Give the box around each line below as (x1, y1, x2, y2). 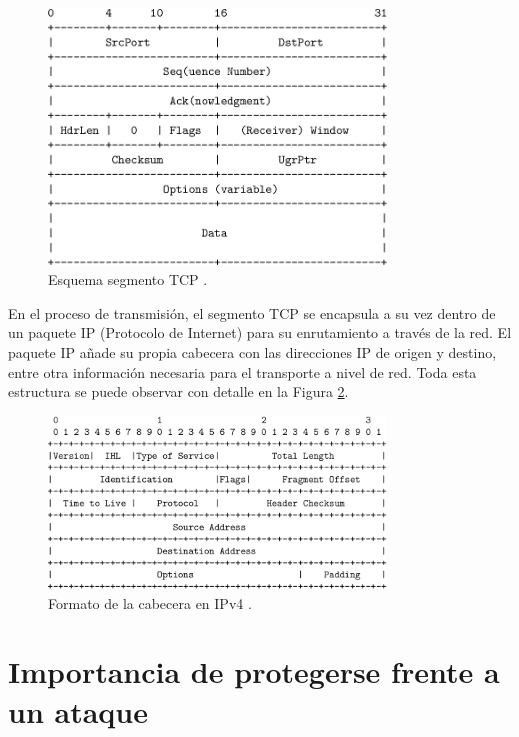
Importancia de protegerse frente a (8, 651, 500, 692)
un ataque (8, 690, 148, 731)
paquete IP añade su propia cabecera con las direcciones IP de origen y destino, (8, 341, 497, 362)
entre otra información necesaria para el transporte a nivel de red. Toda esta (8, 361, 477, 382)
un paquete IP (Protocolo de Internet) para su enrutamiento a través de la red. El (8, 322, 512, 343)
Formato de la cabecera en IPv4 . (48, 592, 252, 613)
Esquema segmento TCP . (48, 269, 208, 290)
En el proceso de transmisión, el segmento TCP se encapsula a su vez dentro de (8, 302, 496, 323)
